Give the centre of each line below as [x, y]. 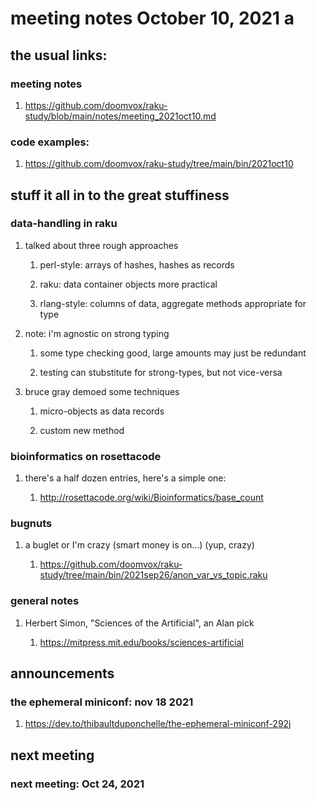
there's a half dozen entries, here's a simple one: [125, 478]
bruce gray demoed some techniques [102, 391]
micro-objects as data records [102, 411]
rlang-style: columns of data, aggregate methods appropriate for [173, 303]
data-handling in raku [64, 224]
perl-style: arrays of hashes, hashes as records [137, 264]
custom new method [82, 430]
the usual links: [59, 55]
